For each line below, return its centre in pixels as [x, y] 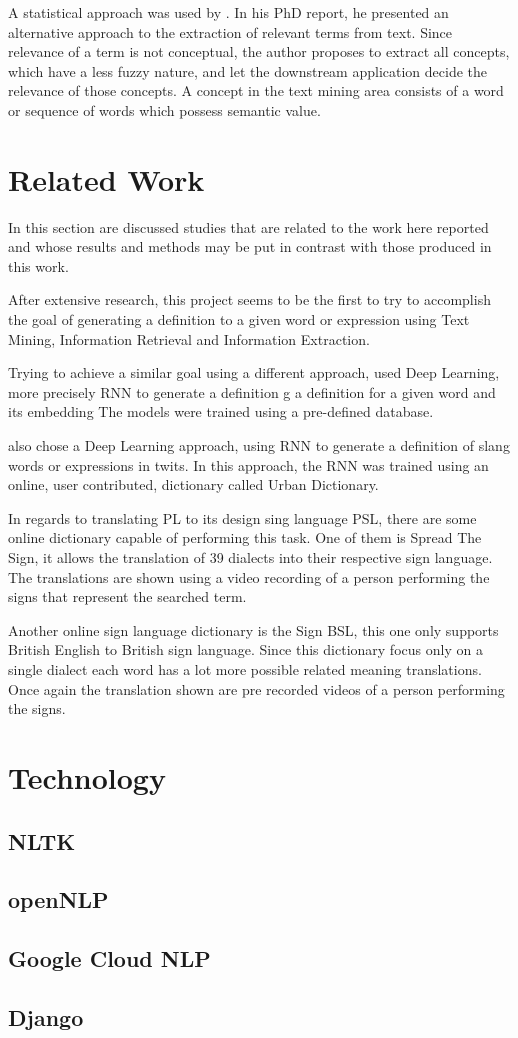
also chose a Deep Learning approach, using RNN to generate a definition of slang [259, 445]
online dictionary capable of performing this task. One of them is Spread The [245, 537]
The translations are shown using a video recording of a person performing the [249, 576]
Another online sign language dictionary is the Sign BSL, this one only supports [253, 629]
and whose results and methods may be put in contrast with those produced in [250, 246]
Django [46, 1016]
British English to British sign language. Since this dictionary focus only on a [245, 649]
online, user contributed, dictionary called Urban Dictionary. [193, 484]
